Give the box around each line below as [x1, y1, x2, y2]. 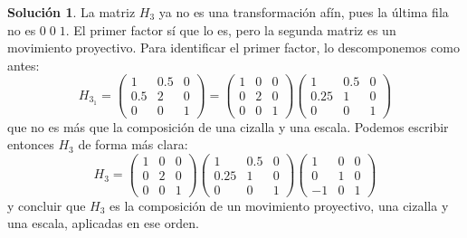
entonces [7, 135, 54, 154]
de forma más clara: [78, 135, 188, 154]
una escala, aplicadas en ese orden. [7, 214, 199, 233]
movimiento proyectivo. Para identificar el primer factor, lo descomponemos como [7, 38, 460, 57]
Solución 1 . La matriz [7, 3, 136, 21]
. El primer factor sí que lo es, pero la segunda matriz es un [65, 20, 396, 39]
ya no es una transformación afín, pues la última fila [158, 3, 449, 21]
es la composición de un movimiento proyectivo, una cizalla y [110, 195, 449, 214]
